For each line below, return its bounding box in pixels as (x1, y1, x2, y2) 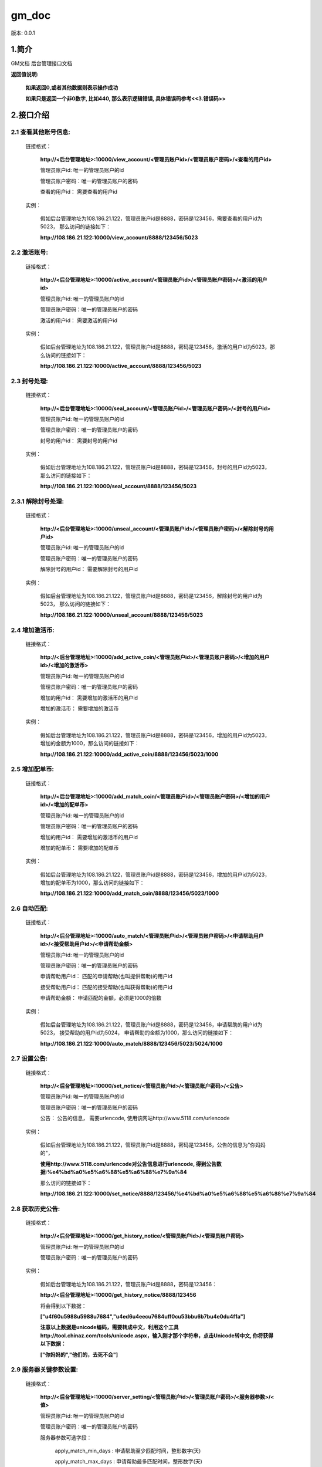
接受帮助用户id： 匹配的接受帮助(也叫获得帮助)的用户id (40, 983, 173, 991)
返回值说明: (11, 70, 39, 77)
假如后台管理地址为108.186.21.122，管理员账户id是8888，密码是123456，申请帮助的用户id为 (40, 1021, 263, 1028)
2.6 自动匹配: (11, 904, 48, 912)
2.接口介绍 (11, 110, 50, 120)
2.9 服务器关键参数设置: (11, 1365, 79, 1374)
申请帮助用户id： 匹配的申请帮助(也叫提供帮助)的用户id (40, 973, 173, 980)
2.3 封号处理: (11, 377, 48, 385)
